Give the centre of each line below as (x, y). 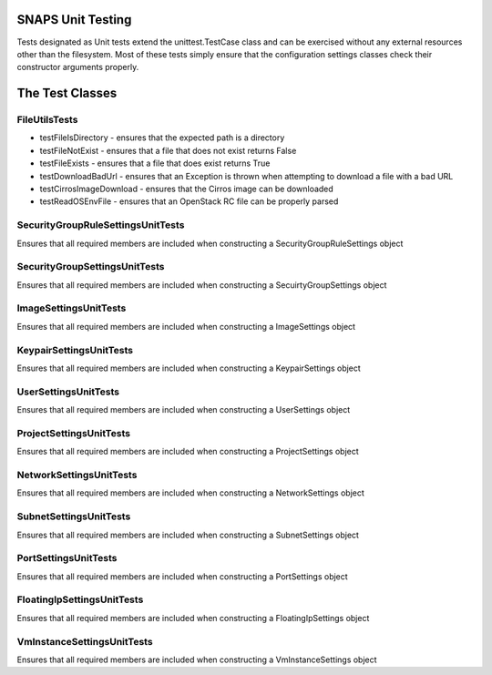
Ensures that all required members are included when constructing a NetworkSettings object (190, 493)
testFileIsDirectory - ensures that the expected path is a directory (162, 138)
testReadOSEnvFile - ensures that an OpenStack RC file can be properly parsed (189, 201)
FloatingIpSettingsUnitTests (80, 599)
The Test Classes (67, 93)
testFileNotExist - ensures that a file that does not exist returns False (168, 150)
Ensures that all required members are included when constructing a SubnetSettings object (188, 535)
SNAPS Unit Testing (74, 20)
